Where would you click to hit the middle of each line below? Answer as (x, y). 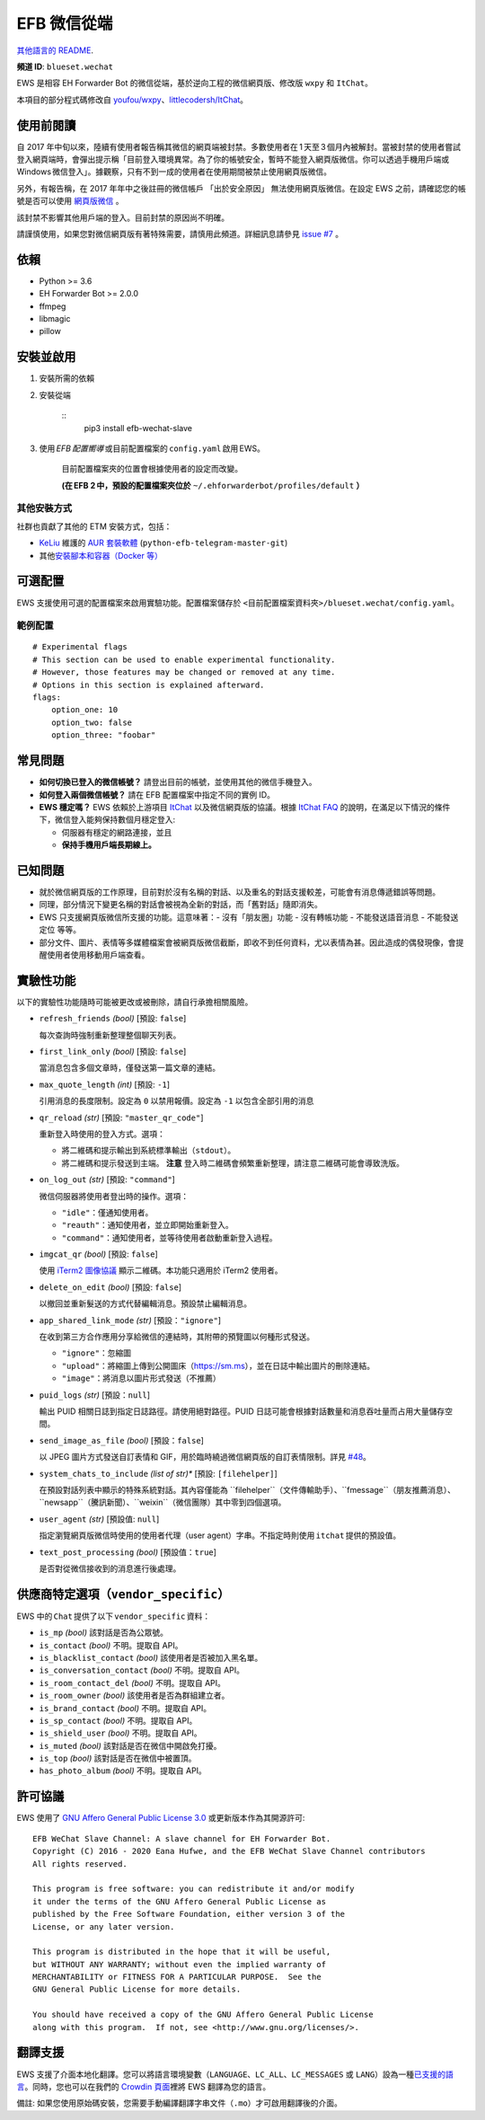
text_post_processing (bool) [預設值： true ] (128, 1552)
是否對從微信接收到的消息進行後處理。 (110, 1568)
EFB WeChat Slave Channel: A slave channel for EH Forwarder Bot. (182, 1838)
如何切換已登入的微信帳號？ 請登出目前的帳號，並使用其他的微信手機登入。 (178, 782)
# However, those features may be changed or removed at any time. (184, 672)
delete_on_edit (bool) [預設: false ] (110, 1287)
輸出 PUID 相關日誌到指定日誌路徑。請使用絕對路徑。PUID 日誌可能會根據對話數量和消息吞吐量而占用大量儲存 (242, 1411)
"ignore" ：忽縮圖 (97, 1353)
